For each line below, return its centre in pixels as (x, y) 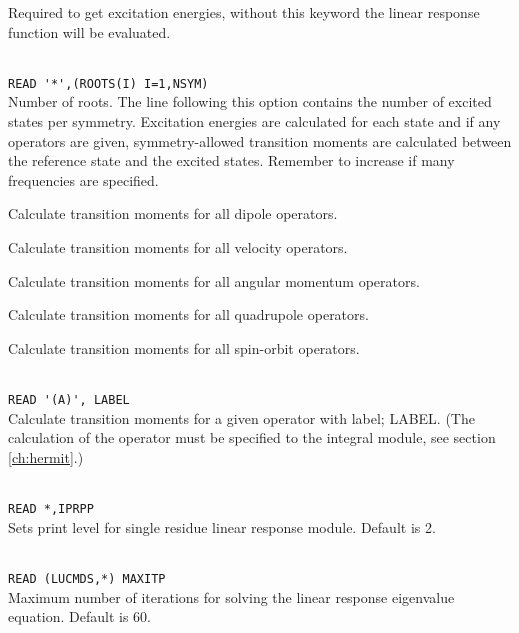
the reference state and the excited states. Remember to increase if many (231, 160)
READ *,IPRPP (51, 509)
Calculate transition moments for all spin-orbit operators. (184, 347)
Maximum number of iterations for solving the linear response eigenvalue (231, 596)
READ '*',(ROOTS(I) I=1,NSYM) (108, 83)
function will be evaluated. (89, 31)
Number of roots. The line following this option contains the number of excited (250, 101)
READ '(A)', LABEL (69, 399)
